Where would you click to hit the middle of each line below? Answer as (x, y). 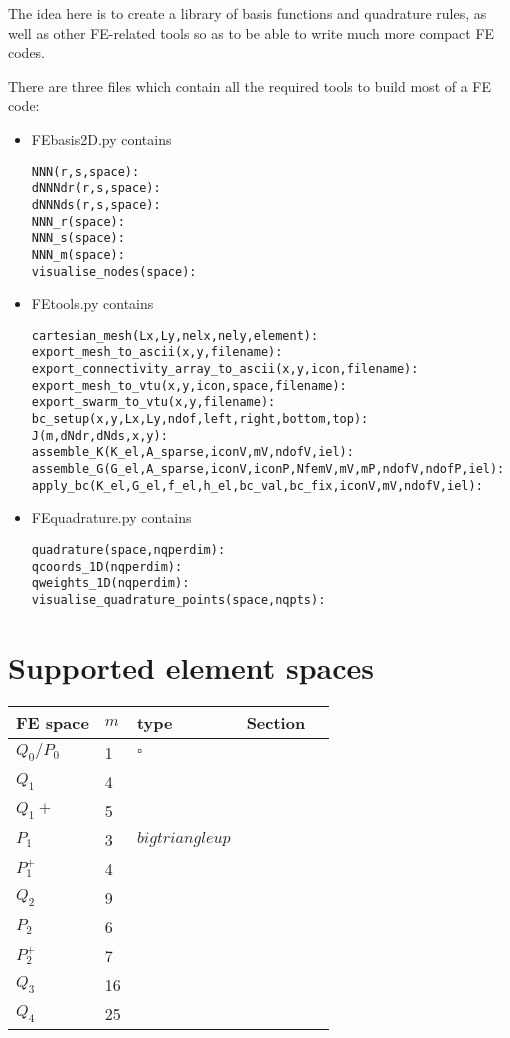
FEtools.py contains (92, 303)
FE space (52, 722)
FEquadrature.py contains (111, 517)
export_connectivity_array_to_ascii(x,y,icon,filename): (225, 369)
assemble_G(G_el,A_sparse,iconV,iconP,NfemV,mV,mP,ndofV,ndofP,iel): (268, 469)
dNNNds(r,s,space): (96, 204)
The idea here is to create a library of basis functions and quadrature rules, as (247, 13)
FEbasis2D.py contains (101, 138)
